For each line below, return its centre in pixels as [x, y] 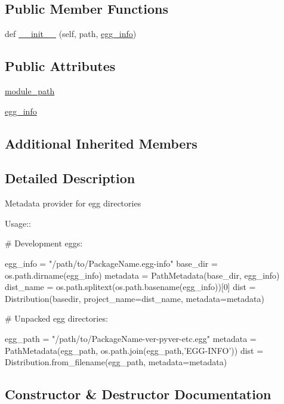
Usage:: [18, 223]
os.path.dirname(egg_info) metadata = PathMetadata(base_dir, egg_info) [142, 275]
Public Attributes [60, 66]
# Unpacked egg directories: [56, 318]
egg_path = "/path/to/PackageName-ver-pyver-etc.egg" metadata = [131, 338]
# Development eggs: [44, 243]
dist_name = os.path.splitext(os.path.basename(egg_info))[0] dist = [130, 287]
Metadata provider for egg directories [73, 203]
